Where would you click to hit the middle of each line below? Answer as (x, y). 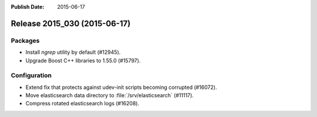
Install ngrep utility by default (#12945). (73, 52)
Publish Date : (28, 7)
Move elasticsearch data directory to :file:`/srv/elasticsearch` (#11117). (109, 95)
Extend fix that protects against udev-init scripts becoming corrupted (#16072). (121, 87)
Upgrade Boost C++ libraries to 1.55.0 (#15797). (83, 60)
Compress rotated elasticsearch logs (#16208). (82, 104)
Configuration (31, 75)
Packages (25, 40)
